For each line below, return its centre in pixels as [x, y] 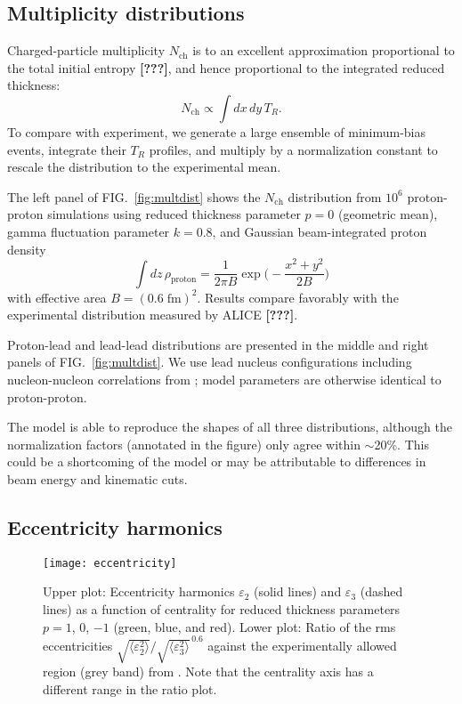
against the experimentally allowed [302, 646]
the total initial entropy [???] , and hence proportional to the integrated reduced [226, 67]
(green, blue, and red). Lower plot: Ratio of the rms [255, 626]
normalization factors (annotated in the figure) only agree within [184, 444]
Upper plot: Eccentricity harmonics [139, 591]
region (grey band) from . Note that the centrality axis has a [208, 672]
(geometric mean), [388, 214]
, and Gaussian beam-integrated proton [320, 231]
